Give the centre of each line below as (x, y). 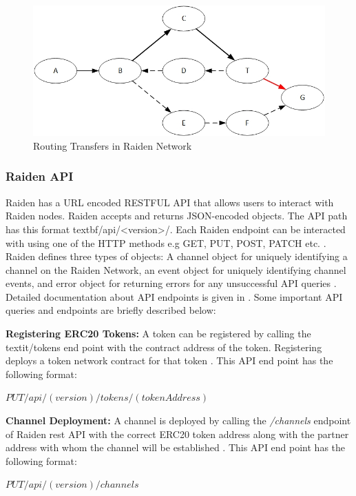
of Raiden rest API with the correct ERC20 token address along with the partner (177, 434)
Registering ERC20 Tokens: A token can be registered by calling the (158, 334)
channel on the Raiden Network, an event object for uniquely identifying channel (176, 269)
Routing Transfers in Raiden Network (113, 145)
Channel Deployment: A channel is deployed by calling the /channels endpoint (178, 420)
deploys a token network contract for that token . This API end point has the (169, 360)
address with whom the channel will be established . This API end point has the (176, 447)
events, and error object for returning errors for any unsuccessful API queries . (171, 283)
